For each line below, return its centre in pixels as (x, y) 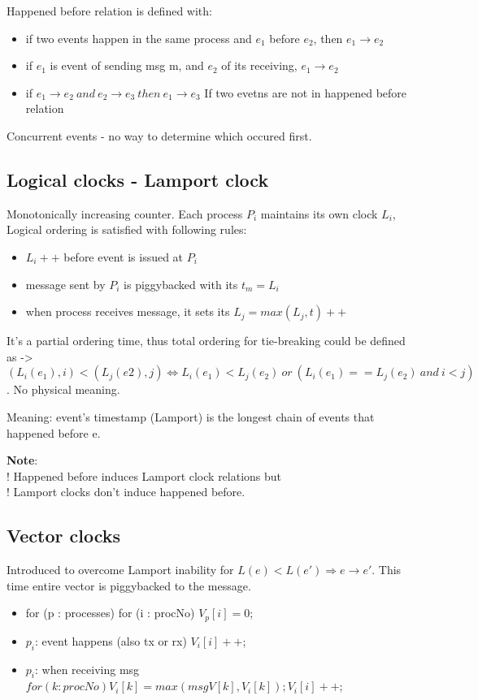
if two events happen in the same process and (139, 38)
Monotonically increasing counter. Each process (125, 213)
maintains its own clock (319, 213)
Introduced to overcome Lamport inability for (120, 570)
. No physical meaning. (63, 389)
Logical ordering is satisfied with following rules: (127, 229)
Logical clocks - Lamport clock (138, 179)
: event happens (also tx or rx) (111, 640)
